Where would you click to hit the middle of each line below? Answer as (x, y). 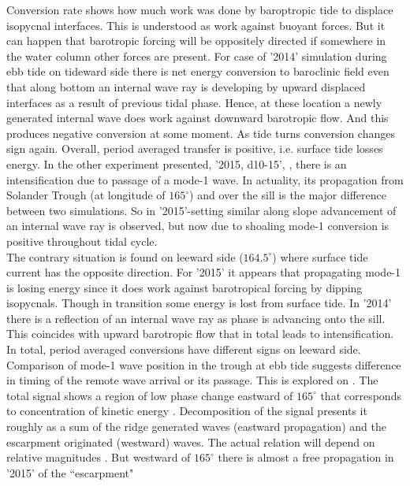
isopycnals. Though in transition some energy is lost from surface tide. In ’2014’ (199, 303)
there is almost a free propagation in (306, 457)
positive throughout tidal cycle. (82, 241)
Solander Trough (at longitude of (86, 195)
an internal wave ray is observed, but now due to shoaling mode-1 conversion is (198, 226)
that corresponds (361, 395)
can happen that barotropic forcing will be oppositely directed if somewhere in (196, 41)
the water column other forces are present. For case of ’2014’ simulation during (197, 56)
